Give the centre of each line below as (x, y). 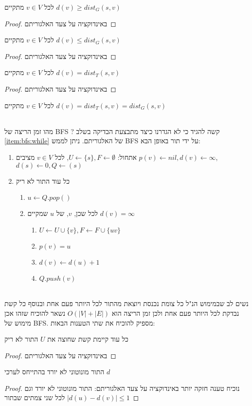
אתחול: (127, 157)
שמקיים (38, 213)
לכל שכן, (86, 213)
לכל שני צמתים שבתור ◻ (72, 397)
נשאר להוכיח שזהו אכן (35, 313)
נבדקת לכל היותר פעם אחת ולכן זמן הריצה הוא (175, 313)
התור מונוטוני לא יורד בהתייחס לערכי (54, 372)
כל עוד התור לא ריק (43, 181)
